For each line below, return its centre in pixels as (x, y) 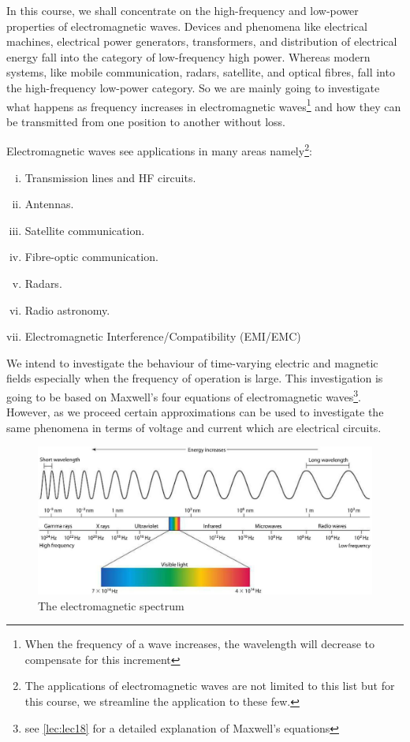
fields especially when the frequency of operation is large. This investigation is (195, 378)
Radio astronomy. (67, 309)
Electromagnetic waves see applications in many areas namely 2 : (159, 150)
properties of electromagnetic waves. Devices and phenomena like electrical (187, 26)
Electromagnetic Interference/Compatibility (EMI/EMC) (163, 336)
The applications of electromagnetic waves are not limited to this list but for (210, 686)
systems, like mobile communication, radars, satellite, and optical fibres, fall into (201, 72)
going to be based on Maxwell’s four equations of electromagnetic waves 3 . (184, 395)
